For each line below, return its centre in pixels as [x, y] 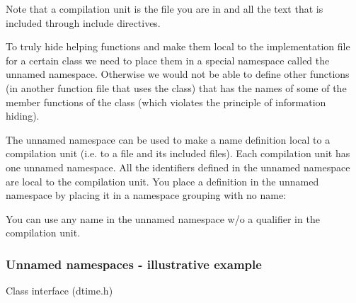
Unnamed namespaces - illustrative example [134, 264]
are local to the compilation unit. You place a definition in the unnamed [162, 181]
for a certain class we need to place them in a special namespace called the [168, 60]
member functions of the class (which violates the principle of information [166, 102]
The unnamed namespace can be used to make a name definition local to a [168, 139]
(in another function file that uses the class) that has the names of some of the [176, 87]
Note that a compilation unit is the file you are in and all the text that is [165, 8]
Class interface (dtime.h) [59, 291]
